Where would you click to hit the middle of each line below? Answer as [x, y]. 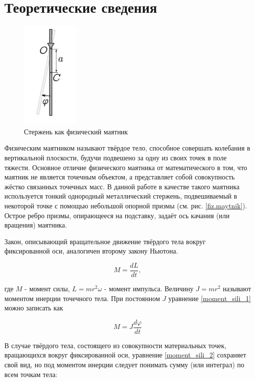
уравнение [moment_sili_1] [209, 298]
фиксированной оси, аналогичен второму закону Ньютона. [91, 251]
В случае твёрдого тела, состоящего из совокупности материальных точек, [116, 345]
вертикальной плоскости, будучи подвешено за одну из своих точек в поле [116, 157]
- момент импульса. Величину [149, 288]
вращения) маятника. [36, 225]
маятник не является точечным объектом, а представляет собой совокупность [120, 177]
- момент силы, [47, 288]
